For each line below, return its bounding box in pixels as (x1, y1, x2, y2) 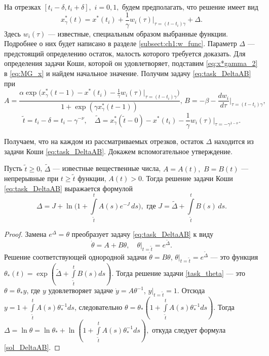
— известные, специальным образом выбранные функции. (48, 28, 228, 39)
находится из (214, 136, 254, 147)
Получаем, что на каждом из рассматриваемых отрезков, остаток (4, 136, 204, 147)
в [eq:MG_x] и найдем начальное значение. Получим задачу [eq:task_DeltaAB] (4, 68, 251, 79)
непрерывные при (4, 173, 59, 184)
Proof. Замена (4, 228, 47, 239)
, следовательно (74, 302, 123, 312)
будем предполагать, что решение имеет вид (122, 2, 258, 12)
